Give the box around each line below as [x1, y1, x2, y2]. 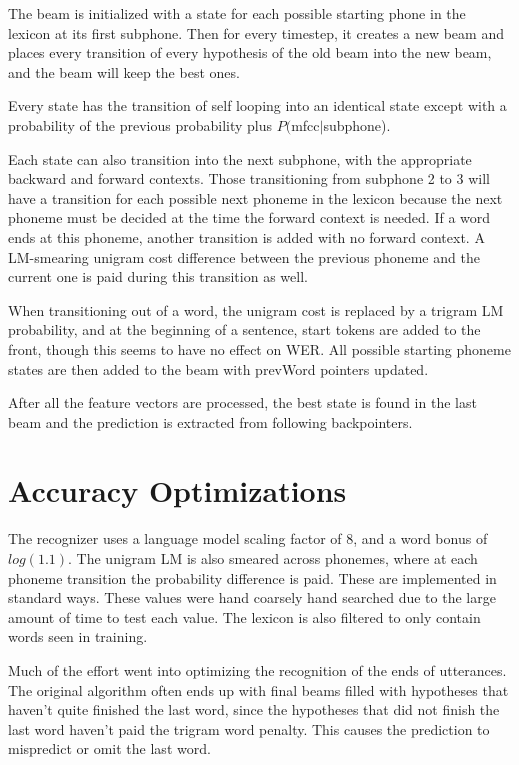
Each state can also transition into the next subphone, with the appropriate [8, 148, 472, 169]
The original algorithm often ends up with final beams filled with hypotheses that [8, 679, 509, 700]
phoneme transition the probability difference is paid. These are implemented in [8, 567, 497, 588]
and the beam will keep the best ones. [8, 61, 240, 82]
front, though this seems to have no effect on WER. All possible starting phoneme [8, 338, 511, 359]
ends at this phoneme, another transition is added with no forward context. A [8, 226, 485, 247]
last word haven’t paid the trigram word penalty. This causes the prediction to [8, 718, 490, 739]
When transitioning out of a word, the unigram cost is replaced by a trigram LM [8, 299, 504, 320]
